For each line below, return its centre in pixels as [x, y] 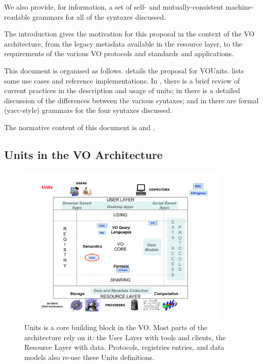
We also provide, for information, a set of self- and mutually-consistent [114, 7]
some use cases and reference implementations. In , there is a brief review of [122, 80]
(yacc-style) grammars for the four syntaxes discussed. [88, 110]
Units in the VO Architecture [83, 154]
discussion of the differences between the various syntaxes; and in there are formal [131, 100]
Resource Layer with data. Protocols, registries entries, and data [124, 347]
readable [17, 16]
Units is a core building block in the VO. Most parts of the [116, 327]
